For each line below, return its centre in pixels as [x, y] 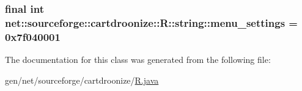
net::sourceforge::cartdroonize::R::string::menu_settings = [151, 22]
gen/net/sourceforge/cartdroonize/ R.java [82, 80]
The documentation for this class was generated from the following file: [138, 60]
